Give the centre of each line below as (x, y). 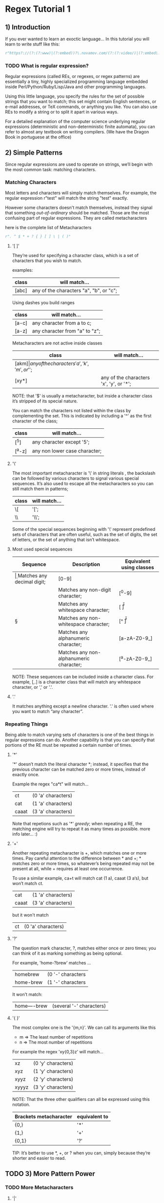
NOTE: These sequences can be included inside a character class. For (83, 677)
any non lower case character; (67, 451)
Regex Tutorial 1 (38, 9)
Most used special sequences (42, 549)
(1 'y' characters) (53, 1072)
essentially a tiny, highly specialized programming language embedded (76, 81)
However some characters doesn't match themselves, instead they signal (79, 208)
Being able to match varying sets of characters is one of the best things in (79, 735)
